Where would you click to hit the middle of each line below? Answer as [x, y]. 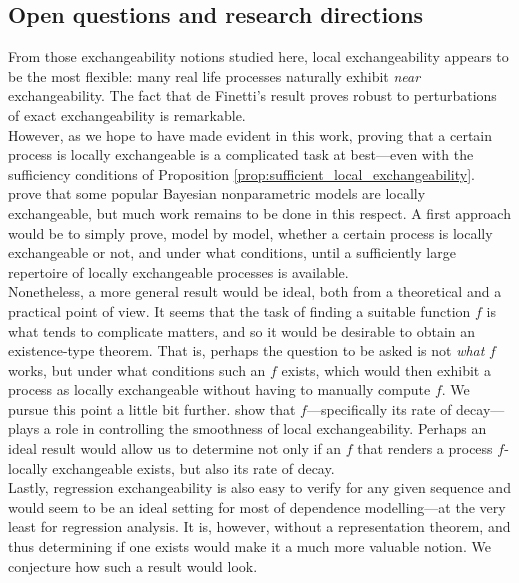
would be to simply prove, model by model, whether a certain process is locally [250, 232]
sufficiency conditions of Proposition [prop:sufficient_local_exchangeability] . [241, 173]
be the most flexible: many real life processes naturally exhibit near [214, 75]
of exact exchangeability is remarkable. [127, 114]
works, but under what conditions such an [137, 369]
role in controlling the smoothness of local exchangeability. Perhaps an [271, 428]
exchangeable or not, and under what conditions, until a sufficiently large [232, 252]
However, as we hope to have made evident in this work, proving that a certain [250, 134]
